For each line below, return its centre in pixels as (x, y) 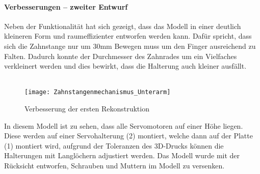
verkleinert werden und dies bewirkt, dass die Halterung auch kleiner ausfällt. (125, 66)
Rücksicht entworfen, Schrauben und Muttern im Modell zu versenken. (114, 165)
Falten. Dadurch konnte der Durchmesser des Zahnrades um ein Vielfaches (121, 56)
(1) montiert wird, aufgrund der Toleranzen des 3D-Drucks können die (114, 145)
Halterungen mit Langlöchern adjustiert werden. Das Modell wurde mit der (122, 155)
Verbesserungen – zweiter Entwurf (66, 6)
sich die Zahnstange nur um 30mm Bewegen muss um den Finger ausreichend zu (130, 46)
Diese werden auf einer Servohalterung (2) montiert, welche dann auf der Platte (128, 136)
